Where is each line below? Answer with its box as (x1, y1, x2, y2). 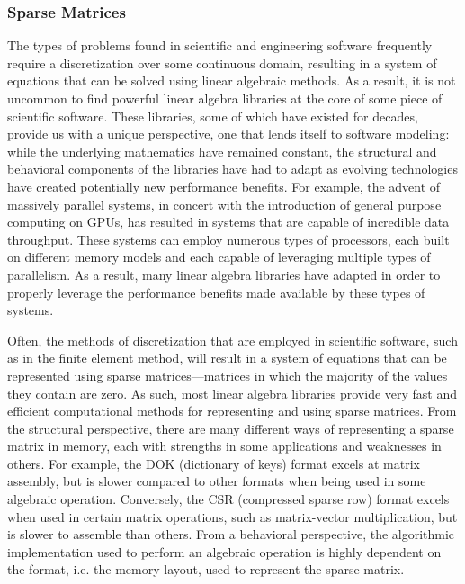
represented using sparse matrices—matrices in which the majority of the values (7, 365, 448, 384)
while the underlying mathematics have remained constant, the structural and (7, 141, 437, 160)
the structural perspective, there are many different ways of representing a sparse (7, 418, 454, 437)
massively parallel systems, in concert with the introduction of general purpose (7, 194, 442, 213)
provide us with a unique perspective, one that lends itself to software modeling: (7, 124, 450, 143)
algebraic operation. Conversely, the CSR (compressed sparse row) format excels (7, 490, 450, 508)
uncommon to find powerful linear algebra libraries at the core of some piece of (7, 89, 443, 107)
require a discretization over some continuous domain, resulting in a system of (7, 53, 437, 72)
